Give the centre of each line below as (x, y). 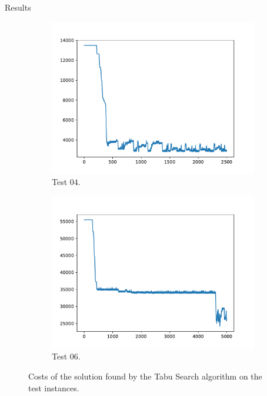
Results (18, 7)
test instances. (54, 387)
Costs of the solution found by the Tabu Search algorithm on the (145, 376)
